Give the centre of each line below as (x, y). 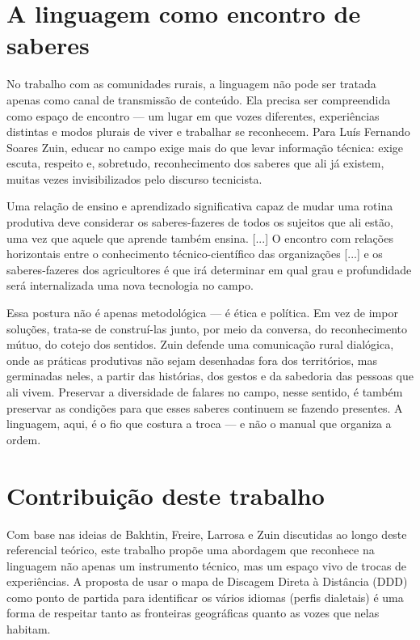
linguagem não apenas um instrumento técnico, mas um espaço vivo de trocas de (207, 565)
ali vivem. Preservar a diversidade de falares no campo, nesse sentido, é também (205, 392)
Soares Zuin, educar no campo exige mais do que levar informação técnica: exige (205, 147)
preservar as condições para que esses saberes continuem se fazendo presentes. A (205, 407)
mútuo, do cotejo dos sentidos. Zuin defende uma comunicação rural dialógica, (200, 344)
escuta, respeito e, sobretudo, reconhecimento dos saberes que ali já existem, (195, 163)
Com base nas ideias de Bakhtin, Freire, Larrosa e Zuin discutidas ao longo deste (207, 534)
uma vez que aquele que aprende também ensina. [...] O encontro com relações (200, 237)
